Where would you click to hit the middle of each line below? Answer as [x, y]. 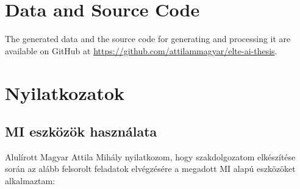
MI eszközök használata [81, 131]
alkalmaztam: [30, 181]
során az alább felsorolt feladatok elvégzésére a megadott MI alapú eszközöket [150, 169]
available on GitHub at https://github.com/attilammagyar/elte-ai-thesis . [141, 50]
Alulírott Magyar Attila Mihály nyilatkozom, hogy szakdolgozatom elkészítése [150, 156]
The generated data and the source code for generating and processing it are [148, 39]
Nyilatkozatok [65, 92]
